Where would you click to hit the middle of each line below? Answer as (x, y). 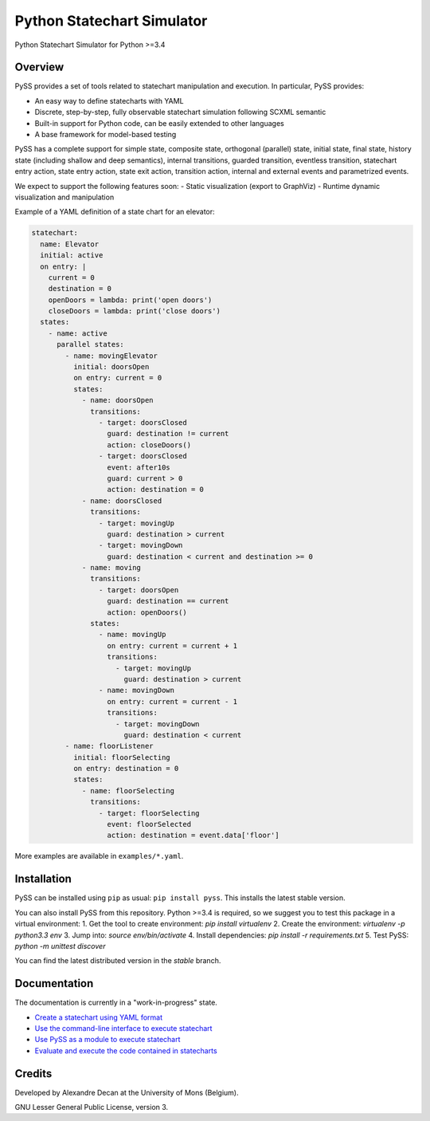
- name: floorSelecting (128, 791)
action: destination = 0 (156, 490)
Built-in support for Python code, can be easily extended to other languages (159, 123)
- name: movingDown (137, 690)
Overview (39, 67)
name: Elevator (70, 244)
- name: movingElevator (111, 356)
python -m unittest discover (60, 946)
